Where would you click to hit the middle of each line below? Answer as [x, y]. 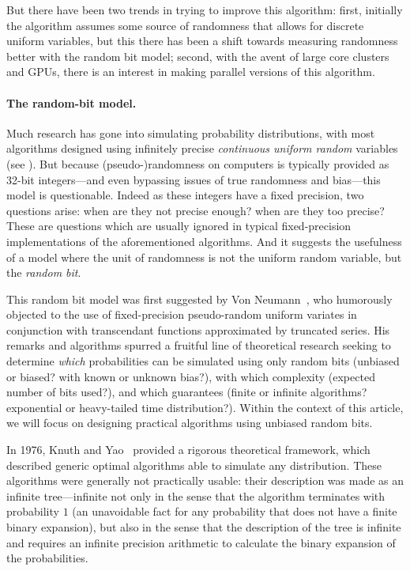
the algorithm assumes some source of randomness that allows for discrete [185, 25]
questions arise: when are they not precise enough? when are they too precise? [196, 210]
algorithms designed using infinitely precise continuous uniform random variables [202, 148]
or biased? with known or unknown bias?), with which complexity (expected [191, 376]
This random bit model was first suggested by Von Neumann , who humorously [199, 299]
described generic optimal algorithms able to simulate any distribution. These [194, 465]
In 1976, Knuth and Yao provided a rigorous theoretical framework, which [188, 450]
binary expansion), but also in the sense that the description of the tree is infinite [204, 527]
